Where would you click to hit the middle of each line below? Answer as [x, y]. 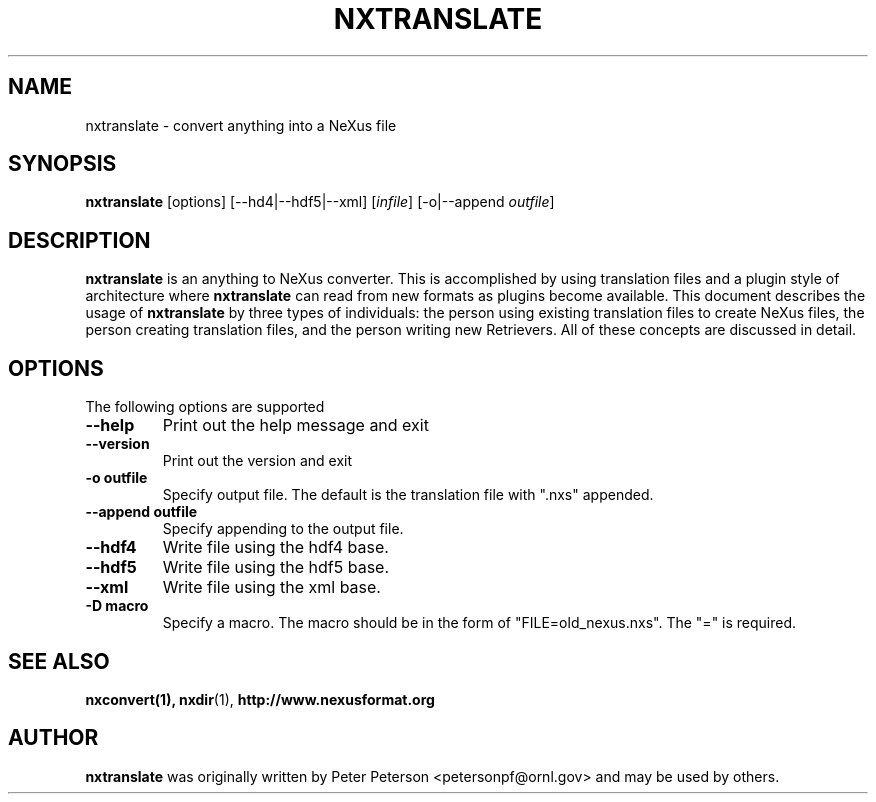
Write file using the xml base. [271, 587]
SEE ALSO [59, 661]
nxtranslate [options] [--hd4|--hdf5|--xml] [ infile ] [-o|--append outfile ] [320, 202]
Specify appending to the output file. [283, 529]
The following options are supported [205, 407]
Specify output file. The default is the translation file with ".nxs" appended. [408, 495]
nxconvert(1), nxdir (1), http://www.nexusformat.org [260, 699]
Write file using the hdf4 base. [275, 547]
